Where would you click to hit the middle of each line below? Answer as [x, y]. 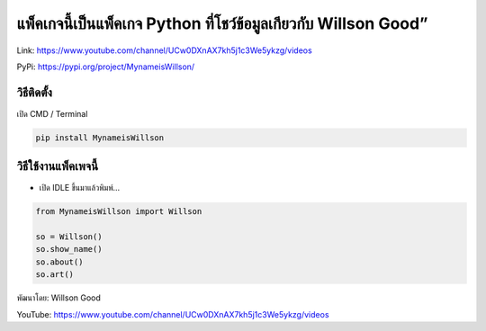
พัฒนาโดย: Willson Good [58, 298]
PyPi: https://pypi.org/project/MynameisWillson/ [106, 67]
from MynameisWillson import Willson [119, 212]
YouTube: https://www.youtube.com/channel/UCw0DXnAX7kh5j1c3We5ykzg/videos [173, 314]
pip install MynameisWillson [100, 138]
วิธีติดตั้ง [35, 92]
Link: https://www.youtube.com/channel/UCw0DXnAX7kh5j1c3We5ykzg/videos [164, 50]
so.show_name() [69, 249]
